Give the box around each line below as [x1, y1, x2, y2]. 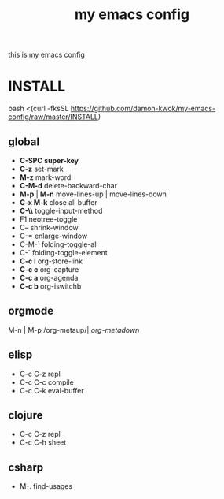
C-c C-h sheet [19, 438, 67, 447]
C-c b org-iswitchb [19, 281, 82, 291]
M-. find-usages [19, 482, 73, 491]
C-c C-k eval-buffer [19, 385, 84, 395]
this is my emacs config [8, 50, 85, 60]
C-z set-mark [19, 164, 64, 173]
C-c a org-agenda [19, 273, 79, 282]
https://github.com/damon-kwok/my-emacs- [70, 104, 216, 114]
